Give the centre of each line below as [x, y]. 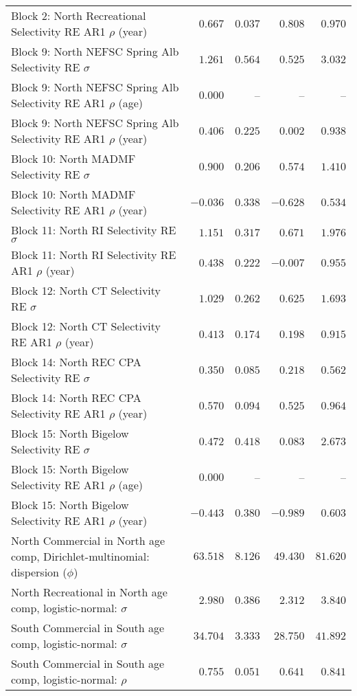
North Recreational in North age [89, 592]
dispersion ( [39, 572]
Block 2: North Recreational [79, 15]
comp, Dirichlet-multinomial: [80, 556]
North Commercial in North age [88, 540]
